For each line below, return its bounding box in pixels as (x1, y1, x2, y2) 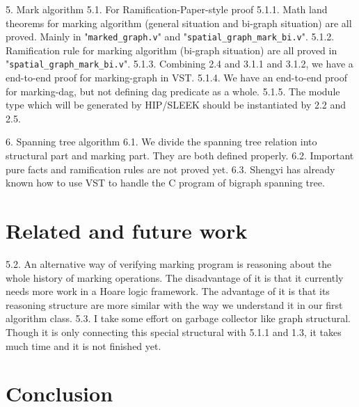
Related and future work (6, 216, 248, 245)
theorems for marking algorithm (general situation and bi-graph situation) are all (6, 15, 352, 30)
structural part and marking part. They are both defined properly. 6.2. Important (6, 148, 354, 163)
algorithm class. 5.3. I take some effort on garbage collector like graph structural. (6, 311, 351, 326)
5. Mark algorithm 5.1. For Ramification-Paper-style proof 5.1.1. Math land (6, 2, 328, 16)
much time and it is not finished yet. (6, 338, 161, 353)
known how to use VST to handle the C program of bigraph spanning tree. (6, 175, 325, 190)
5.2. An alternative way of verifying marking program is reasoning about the (6, 256, 332, 271)
